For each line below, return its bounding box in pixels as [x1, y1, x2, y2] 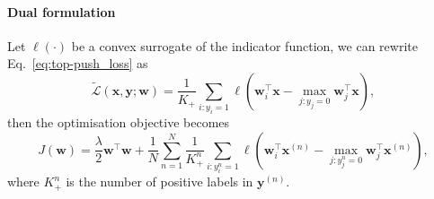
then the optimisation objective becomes [7, 113, 230, 132]
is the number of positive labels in [66, 172, 253, 191]
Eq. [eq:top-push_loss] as [7, 54, 148, 73]
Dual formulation [7, 2, 116, 21]
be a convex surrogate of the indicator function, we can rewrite [71, 36, 418, 55]
